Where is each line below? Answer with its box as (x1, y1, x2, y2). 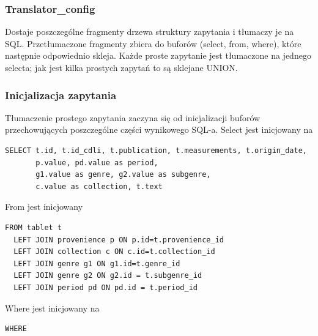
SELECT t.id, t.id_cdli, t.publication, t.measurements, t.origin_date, (5, 146, 307, 155)
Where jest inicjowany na (5, 301, 100, 314)
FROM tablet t (5, 223, 62, 232)
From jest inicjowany (5, 200, 83, 213)
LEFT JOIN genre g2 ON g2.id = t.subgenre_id (13, 271, 202, 280)
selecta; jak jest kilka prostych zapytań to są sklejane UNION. (5, 61, 238, 73)
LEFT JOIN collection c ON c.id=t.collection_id (13, 247, 215, 256)
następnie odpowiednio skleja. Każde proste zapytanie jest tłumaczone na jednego (5, 49, 311, 62)
